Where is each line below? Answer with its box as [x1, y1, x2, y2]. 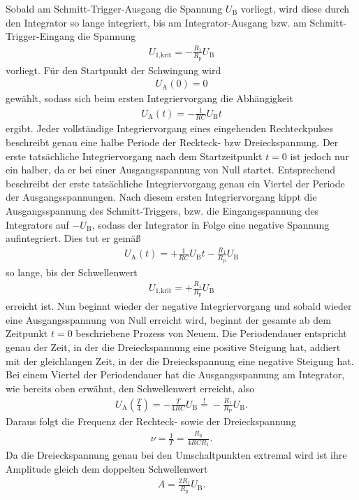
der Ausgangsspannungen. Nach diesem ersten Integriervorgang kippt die [6, 190, 317, 204]
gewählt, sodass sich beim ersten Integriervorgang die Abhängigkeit [6, 91, 293, 106]
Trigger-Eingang [6, 29, 75, 43]
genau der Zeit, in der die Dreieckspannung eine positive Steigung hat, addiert [6, 340, 341, 355]
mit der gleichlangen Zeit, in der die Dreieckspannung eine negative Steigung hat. [6, 353, 354, 368]
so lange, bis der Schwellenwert [6, 264, 138, 279]
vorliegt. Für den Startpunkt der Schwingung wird [6, 62, 221, 77]
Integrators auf [6, 217, 69, 231]
